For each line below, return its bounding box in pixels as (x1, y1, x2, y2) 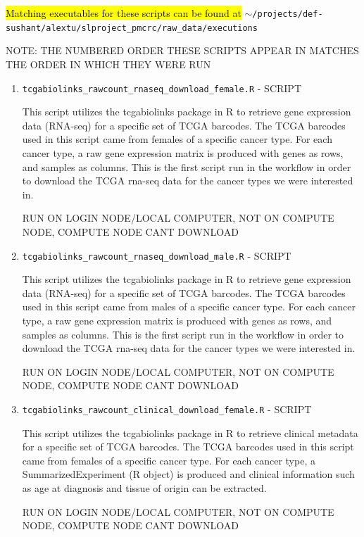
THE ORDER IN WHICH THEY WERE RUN (6, 56, 211, 71)
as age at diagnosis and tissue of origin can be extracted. (22, 480, 267, 495)
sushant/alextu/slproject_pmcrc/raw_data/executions (6, 23, 258, 33)
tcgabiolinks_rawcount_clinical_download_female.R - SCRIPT (22, 401, 312, 416)
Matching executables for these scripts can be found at (6, 6, 241, 20)
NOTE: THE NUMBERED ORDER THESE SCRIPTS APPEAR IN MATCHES (6, 43, 359, 58)
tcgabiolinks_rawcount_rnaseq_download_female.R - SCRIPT (22, 80, 301, 95)
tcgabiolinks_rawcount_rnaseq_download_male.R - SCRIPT (22, 248, 291, 263)
